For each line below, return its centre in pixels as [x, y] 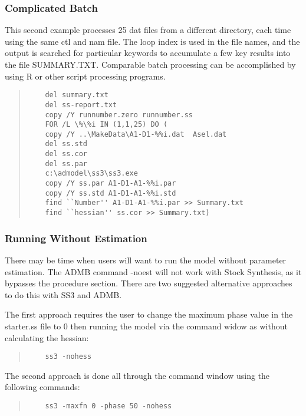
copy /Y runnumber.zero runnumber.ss [119, 115]
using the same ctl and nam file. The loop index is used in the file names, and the [152, 41]
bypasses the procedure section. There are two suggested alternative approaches [149, 283]
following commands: [42, 387]
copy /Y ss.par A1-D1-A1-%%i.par [111, 184]
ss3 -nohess [68, 357]
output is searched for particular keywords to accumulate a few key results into [148, 53]
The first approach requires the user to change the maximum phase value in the [149, 314]
